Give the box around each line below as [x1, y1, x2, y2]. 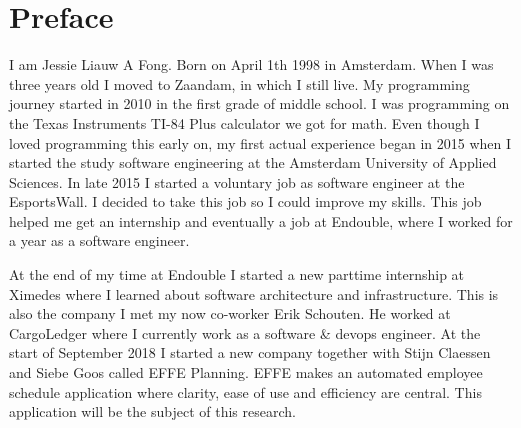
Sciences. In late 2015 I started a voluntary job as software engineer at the [9, 171, 465, 192]
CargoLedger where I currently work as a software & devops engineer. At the [9, 322, 481, 343]
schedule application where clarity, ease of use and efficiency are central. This [9, 381, 482, 402]
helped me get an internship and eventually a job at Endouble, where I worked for [9, 210, 513, 231]
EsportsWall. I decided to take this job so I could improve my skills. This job [9, 191, 482, 212]
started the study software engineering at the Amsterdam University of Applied [9, 152, 497, 173]
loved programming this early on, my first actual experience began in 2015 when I [9, 132, 512, 153]
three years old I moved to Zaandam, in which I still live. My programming [9, 73, 470, 94]
